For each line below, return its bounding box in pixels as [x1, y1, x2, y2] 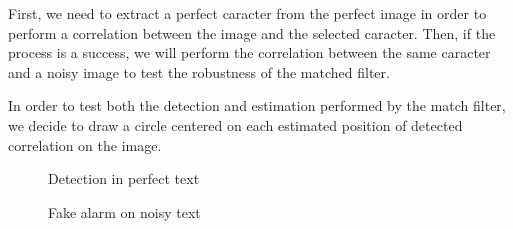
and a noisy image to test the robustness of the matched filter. [8, 61, 390, 82]
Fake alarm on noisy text [48, 201, 201, 222]
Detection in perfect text [48, 168, 200, 189]
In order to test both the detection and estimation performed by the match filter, [8, 95, 506, 116]
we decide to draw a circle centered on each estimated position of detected [8, 114, 463, 135]
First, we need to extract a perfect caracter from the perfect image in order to [8, 3, 487, 23]
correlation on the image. [8, 134, 162, 155]
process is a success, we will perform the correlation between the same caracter [8, 42, 491, 63]
